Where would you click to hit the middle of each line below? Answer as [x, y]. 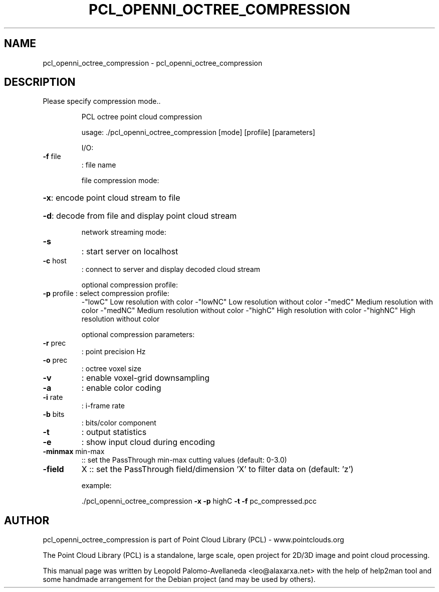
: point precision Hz [114, 352]
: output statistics [114, 432]
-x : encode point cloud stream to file [112, 198]
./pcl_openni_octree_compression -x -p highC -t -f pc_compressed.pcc [199, 501]
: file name [99, 165]
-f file [52, 157]
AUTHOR [27, 520]
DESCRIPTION [40, 82]
